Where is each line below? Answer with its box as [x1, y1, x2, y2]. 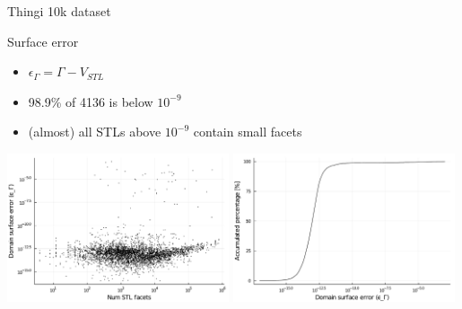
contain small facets [193, 122, 302, 141]
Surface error [7, 31, 79, 50]
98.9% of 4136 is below [28, 92, 153, 110]
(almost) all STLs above [28, 122, 161, 141]
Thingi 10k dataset [7, 2, 111, 20]
